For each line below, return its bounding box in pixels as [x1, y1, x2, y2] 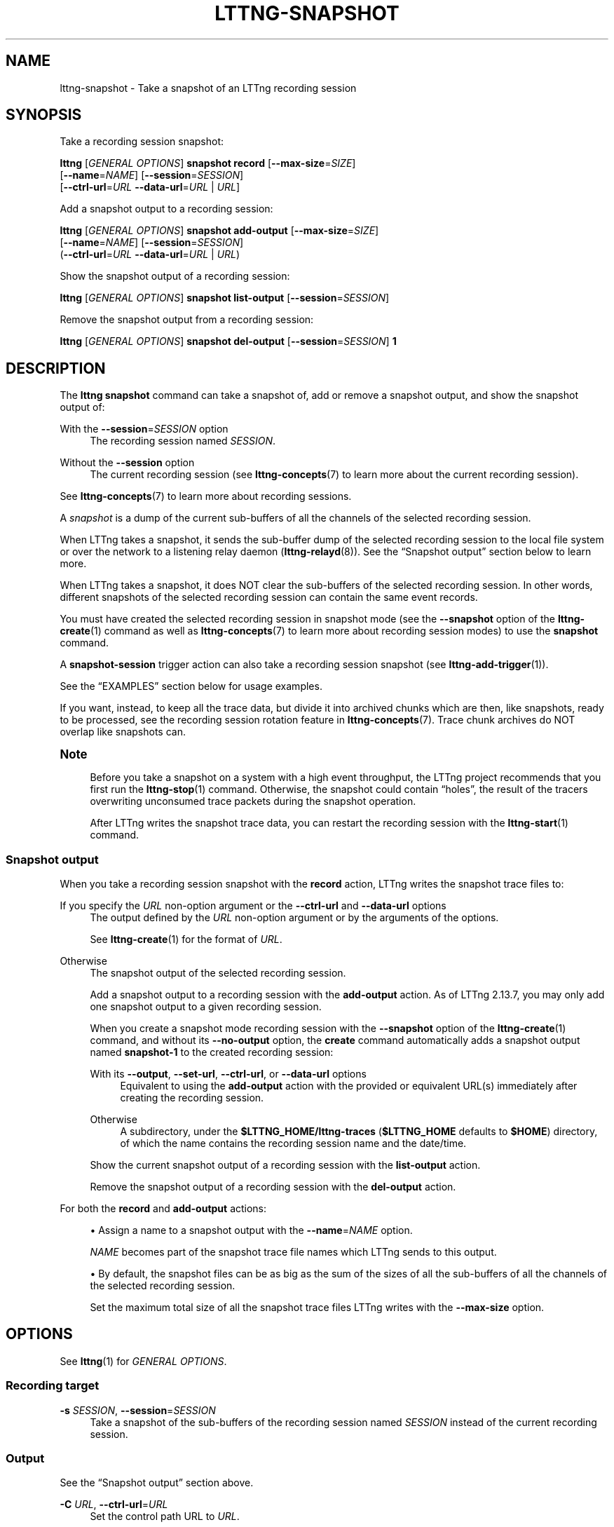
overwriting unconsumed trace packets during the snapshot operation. [90, 795, 416, 808]
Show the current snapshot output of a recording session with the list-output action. [90, 1159, 481, 1172]
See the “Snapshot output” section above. [60, 1477, 254, 1489]
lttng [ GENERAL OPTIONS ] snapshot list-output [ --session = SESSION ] [60, 292, 390, 304]
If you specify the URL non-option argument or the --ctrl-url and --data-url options [60, 900, 446, 912]
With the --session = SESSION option [60, 423, 228, 435]
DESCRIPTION [6, 359, 106, 377]
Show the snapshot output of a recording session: [60, 270, 290, 283]
